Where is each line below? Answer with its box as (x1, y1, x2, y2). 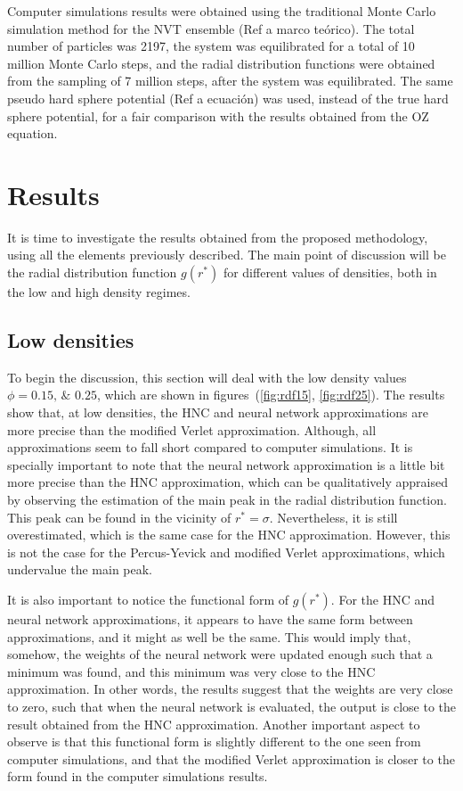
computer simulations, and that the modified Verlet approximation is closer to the (7, 749, 455, 768)
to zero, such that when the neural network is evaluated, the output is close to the (7, 696, 456, 715)
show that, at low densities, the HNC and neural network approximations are (7, 403, 428, 422)
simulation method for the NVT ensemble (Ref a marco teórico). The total (7, 19, 415, 37)
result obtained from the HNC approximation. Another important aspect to (7, 714, 420, 733)
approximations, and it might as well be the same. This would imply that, (7, 627, 411, 646)
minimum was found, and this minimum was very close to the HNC (7, 662, 376, 680)
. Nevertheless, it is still (269, 507, 398, 526)
